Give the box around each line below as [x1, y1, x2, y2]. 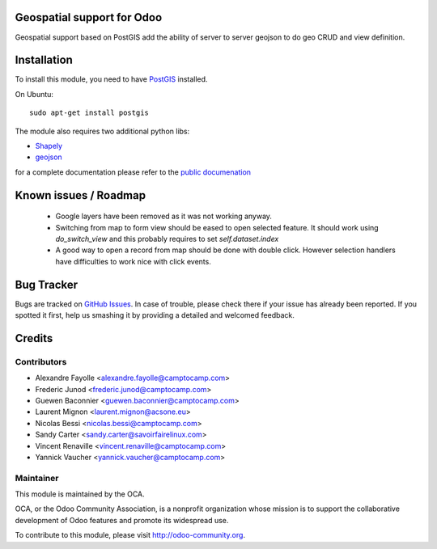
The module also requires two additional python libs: [15, 126, 190, 136]
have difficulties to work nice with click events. [55, 256, 212, 266]
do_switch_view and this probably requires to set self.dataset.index [55, 234, 279, 243]
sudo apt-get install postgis [29, 108, 150, 117]
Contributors [15, 356, 67, 367]
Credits [15, 332, 53, 345]
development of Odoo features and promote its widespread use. [15, 515, 229, 525]
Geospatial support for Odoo [15, 11, 163, 24]
